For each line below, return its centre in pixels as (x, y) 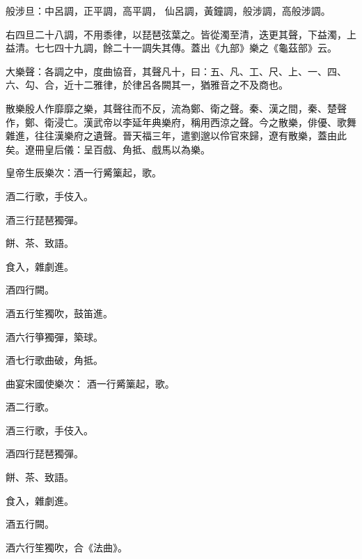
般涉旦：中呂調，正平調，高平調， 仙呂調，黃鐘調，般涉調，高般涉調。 (168, 10)
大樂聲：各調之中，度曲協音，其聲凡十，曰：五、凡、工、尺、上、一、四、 (176, 71)
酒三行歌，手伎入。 (49, 430)
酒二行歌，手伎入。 (49, 196)
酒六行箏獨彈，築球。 (54, 336)
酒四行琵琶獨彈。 (45, 453)
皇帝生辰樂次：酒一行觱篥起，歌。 (84, 173)
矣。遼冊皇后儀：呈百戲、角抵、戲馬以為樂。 (108, 149)
